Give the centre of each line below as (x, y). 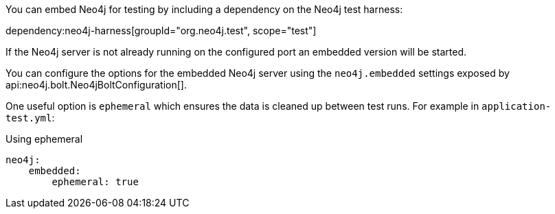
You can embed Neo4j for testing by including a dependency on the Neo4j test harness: (204, 9)
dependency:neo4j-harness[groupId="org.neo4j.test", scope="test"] (161, 31)
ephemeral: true (95, 182)
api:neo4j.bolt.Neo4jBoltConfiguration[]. (96, 85)
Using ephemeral (44, 139)
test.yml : (30, 118)
